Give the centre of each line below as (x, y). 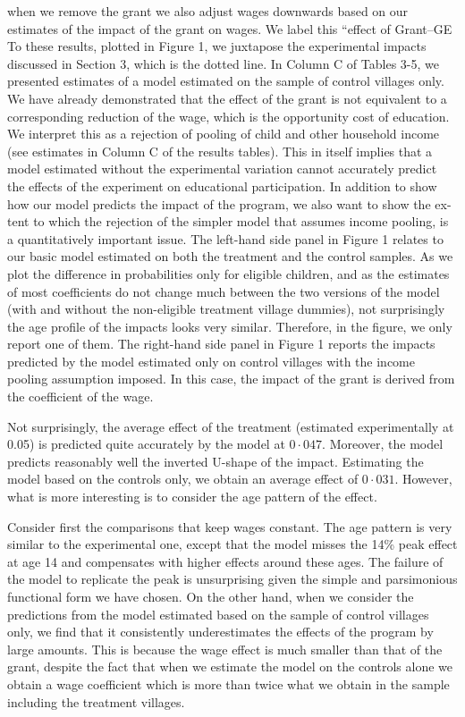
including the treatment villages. (96, 701)
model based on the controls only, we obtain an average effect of (183, 479)
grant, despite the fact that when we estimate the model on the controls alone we (230, 666)
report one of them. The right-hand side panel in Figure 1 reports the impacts (221, 344)
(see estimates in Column (76, 151)
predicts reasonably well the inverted (108, 461)
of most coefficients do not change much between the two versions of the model (224, 291)
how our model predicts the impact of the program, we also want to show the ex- (229, 203)
